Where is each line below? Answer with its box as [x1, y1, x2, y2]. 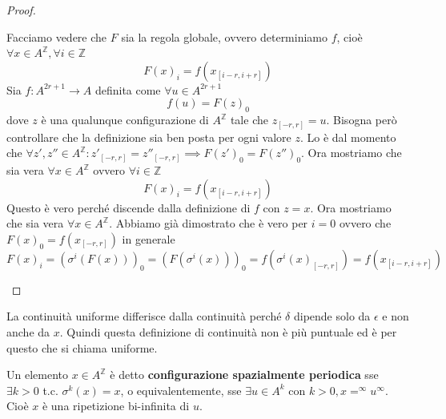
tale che [230, 111, 268, 128]
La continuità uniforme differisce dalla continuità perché [6, 308, 282, 324]
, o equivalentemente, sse [120, 381, 242, 398]
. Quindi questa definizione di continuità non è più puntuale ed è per [59, 324, 397, 340]
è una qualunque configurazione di [41, 111, 209, 128]
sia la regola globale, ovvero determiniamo [121, 28, 328, 45]
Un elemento [6, 366, 68, 383]
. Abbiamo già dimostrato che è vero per [109, 215, 308, 232]
